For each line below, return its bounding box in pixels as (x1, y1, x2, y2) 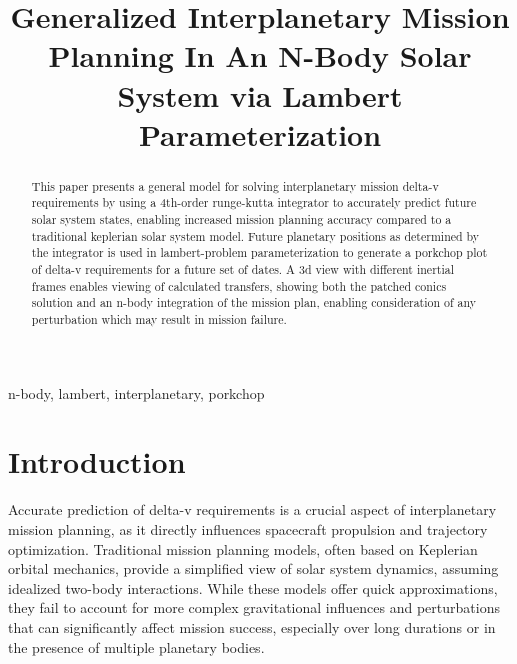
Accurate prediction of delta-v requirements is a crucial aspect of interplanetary (8, 499, 497, 520)
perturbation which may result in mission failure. (31, 310, 287, 327)
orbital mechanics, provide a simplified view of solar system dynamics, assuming (8, 558, 499, 579)
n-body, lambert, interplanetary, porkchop (8, 382, 265, 403)
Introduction (8, 441, 186, 482)
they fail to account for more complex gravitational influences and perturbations (8, 597, 500, 618)
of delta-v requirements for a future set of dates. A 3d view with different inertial (31, 261, 454, 278)
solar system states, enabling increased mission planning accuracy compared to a (31, 211, 452, 228)
